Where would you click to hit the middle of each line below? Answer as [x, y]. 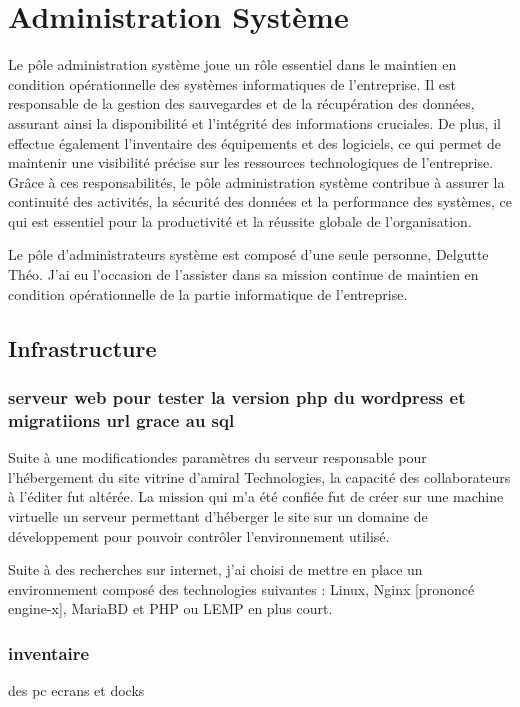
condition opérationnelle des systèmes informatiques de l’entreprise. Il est [232, 83]
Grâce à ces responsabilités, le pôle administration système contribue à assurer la [256, 181]
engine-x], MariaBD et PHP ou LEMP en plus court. [170, 608]
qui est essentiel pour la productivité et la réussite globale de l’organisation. [240, 220]
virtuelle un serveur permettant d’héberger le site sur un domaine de [218, 515]
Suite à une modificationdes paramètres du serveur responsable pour [217, 457]
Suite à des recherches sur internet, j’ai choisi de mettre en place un [215, 569]
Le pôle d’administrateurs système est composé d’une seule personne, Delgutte [248, 254]
